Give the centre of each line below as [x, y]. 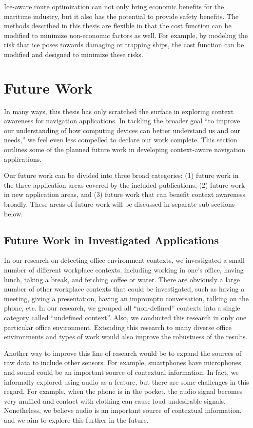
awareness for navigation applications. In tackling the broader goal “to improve [122, 121]
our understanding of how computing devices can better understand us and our [122, 130]
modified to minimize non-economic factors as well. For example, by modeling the [126, 35]
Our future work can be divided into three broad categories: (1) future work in [121, 175]
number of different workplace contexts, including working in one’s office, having [124, 270]
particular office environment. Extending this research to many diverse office [118, 327]
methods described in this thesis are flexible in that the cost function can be [118, 26]
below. [13, 213]
